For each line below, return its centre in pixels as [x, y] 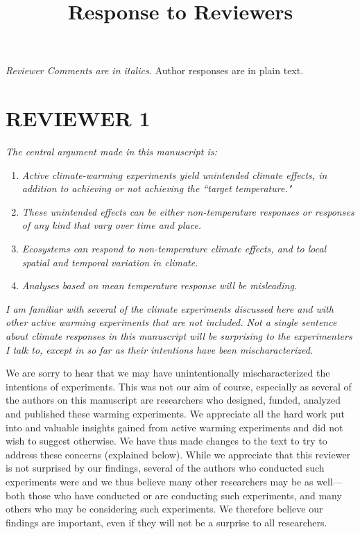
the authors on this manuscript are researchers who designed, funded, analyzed [173, 400]
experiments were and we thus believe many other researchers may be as [160, 481]
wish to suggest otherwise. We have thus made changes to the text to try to [166, 441]
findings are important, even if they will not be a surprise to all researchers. [166, 522]
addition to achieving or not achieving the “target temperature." [157, 188]
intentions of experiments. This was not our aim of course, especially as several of [179, 386]
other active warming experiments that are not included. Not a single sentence [171, 322]
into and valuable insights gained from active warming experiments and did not [174, 427]
